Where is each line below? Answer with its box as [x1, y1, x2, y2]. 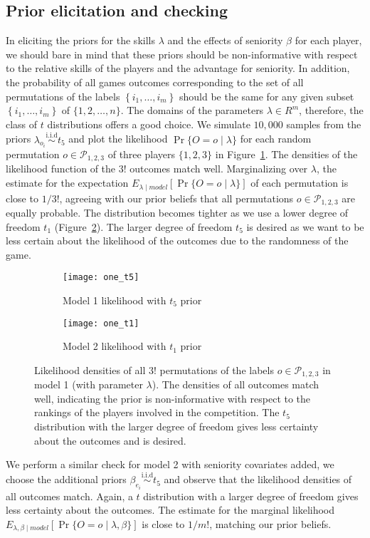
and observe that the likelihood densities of [164, 472, 352, 487]
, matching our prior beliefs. [209, 516, 332, 531]
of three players [107, 147, 175, 162]
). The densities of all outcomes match [152, 377, 319, 392]
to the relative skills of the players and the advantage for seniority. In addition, [6, 61, 350, 76]
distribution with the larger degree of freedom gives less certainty [34, 419, 319, 434]
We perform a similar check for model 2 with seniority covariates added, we [6, 457, 334, 472]
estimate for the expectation [6, 175, 129, 190]
